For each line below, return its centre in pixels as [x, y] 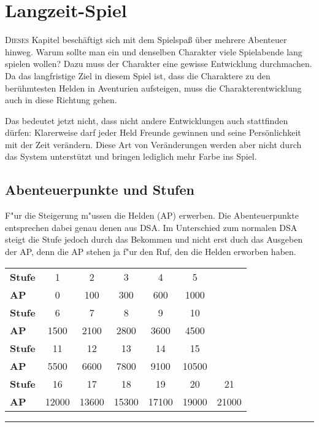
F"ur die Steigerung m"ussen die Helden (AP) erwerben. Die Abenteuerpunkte [152, 215]
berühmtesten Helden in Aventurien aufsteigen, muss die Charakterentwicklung [153, 88]
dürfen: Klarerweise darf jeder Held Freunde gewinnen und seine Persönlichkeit [153, 132]
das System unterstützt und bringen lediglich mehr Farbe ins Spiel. [131, 156]
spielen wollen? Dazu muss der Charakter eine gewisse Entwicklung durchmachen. [159, 64]
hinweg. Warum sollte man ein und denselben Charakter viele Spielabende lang [154, 51]
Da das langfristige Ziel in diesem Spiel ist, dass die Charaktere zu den [138, 75]
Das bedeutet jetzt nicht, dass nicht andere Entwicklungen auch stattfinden [147, 120]
